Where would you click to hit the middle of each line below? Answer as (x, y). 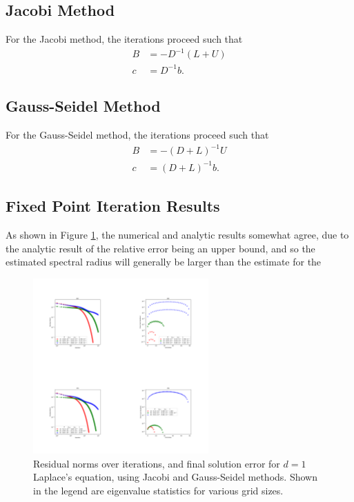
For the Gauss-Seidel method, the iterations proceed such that (137, 135)
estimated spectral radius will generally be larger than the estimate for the (164, 262)
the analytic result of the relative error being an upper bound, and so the (160, 248)
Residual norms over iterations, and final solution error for (157, 463)
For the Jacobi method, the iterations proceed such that (124, 39)
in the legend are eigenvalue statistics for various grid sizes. (158, 490)
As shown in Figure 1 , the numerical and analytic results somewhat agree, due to (177, 234)
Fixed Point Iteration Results (113, 206)
